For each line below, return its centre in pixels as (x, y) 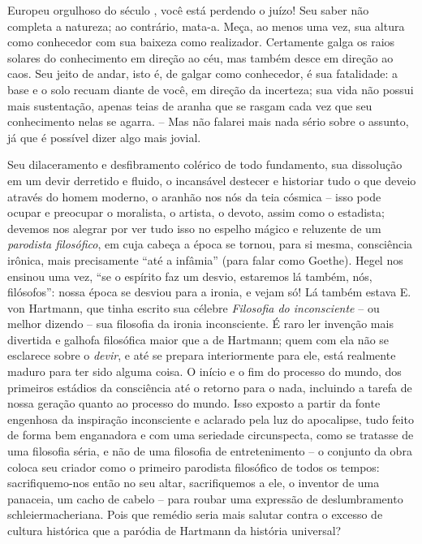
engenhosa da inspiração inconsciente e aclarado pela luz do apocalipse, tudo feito (211, 419)
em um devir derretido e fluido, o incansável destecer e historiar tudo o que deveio (212, 180)
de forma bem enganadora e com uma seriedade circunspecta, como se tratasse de (211, 435)
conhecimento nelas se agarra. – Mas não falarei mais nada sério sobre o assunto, (208, 121)
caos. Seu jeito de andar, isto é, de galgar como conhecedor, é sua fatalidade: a (202, 73)
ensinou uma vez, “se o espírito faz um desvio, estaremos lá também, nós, (190, 276)
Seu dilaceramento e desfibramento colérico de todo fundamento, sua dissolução (205, 164)
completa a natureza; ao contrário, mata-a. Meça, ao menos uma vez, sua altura (206, 26)
